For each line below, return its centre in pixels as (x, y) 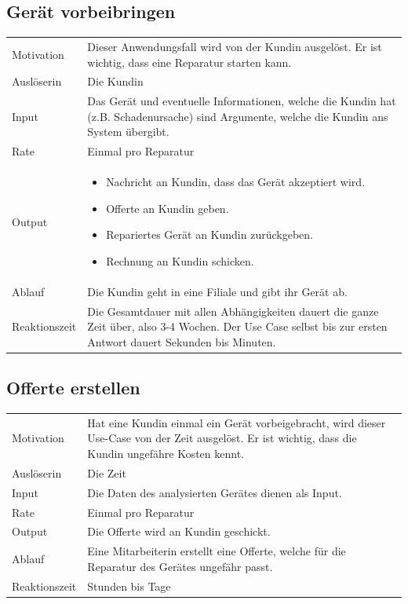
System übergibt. (128, 132)
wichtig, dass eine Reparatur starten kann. (189, 62)
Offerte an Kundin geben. (168, 208)
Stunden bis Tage (129, 586)
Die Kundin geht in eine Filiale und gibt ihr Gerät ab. (217, 291)
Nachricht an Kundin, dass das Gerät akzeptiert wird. (236, 182)
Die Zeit (107, 472)
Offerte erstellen (73, 388)
